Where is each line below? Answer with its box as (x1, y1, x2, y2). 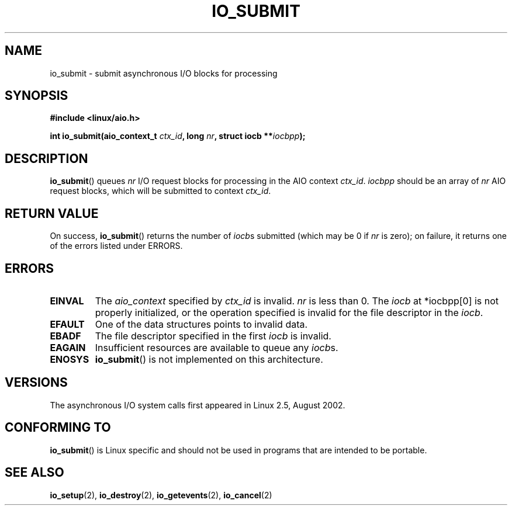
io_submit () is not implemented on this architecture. (95, 353, 323, 365)
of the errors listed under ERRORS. (50, 241, 183, 251)
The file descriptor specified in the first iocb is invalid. (95, 329, 331, 342)
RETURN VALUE (5, 206, 99, 221)
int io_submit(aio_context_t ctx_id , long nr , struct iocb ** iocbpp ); (50, 131, 306, 141)
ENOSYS (50, 353, 89, 365)
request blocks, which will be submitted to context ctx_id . (50, 186, 271, 196)
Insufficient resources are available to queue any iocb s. (95, 341, 338, 353)
